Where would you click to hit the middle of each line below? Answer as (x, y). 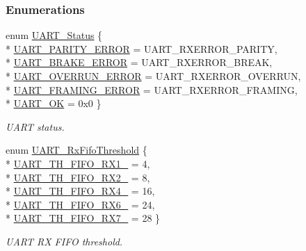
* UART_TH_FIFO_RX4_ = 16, (80, 191)
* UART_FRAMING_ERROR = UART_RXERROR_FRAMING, (152, 89)
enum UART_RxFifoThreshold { (76, 150)
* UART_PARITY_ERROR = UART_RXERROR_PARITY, (142, 48)
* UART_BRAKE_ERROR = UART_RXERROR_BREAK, (139, 62)
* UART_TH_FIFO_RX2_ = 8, (78, 177)
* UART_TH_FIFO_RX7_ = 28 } (83, 218)
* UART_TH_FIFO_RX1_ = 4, (78, 163)
